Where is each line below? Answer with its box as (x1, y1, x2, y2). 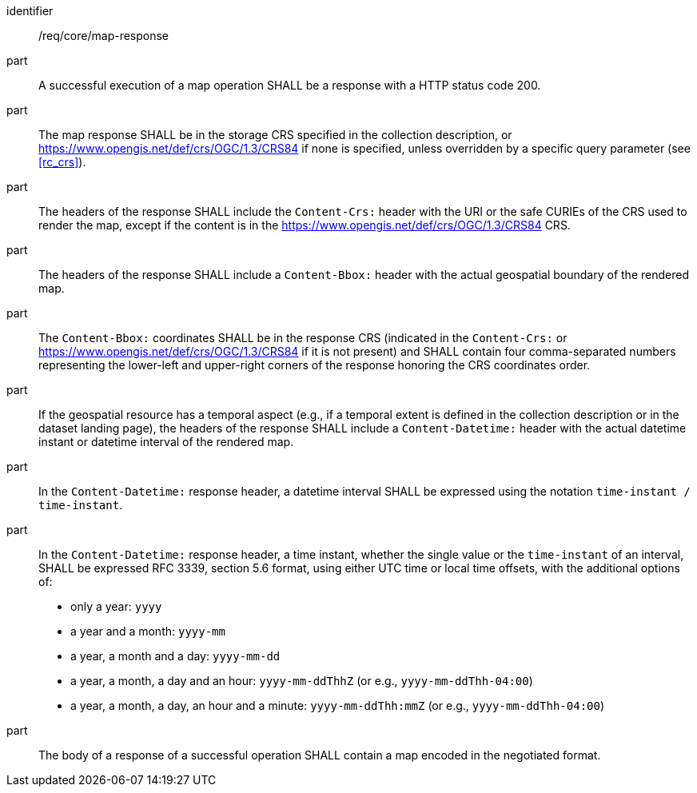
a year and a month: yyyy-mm (70, 624, 225, 638)
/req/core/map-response (38, 29, 169, 42)
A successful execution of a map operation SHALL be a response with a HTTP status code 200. (38, 78, 541, 92)
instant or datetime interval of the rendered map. (38, 435, 294, 448)
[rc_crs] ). (38, 155, 86, 169)
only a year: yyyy (70, 600, 162, 613)
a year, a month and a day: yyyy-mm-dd (70, 649, 281, 663)
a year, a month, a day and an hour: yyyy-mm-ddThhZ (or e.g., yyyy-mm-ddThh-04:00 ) (70, 674, 533, 687)
